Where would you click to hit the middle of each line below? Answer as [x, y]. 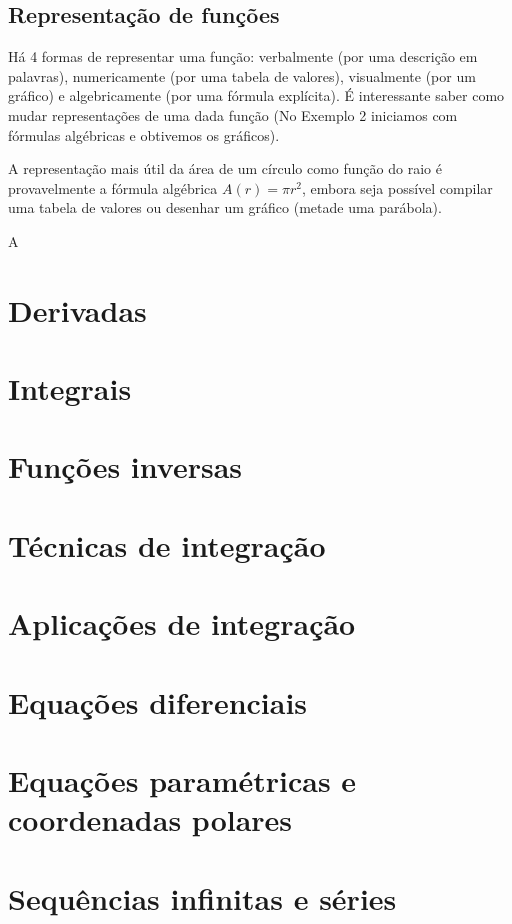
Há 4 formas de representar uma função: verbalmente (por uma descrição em [243, 56]
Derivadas [77, 309]
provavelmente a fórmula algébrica [113, 187]
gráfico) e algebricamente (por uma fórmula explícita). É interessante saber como [256, 95]
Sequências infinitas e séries [202, 897]
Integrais [70, 388]
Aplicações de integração [182, 623]
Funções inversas [125, 466]
